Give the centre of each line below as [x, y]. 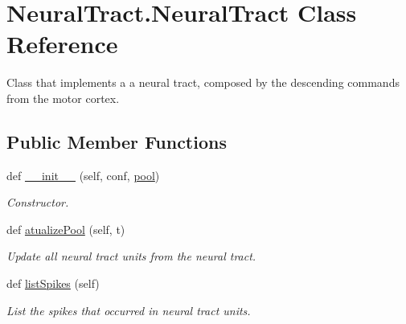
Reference [62, 44]
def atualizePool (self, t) [66, 229]
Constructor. [38, 202]
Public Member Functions [117, 141]
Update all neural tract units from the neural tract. [131, 256]
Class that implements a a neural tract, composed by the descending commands [203, 82]
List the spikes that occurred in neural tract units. [129, 310]
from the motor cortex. [63, 98]
